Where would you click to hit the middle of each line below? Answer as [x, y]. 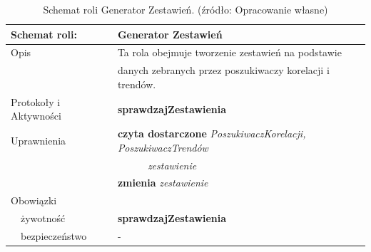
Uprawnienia [39, 140]
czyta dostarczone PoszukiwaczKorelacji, [212, 133]
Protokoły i [36, 101]
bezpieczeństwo [54, 235]
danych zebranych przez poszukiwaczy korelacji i [223, 70]
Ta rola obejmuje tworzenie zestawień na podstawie [229, 52]
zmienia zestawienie [163, 183]
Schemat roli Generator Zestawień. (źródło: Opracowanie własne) [185, 9]
